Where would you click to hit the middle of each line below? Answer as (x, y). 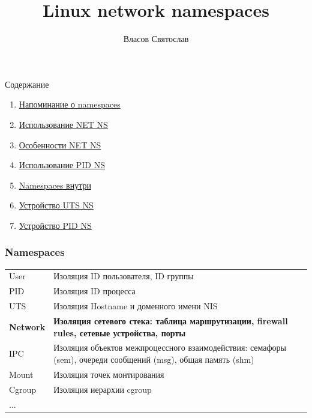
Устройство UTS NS (56, 205)
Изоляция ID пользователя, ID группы (124, 276)
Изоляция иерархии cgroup (103, 389)
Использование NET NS (63, 124)
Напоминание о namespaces (70, 104)
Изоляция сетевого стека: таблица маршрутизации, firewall (171, 320)
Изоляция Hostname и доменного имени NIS (136, 306)
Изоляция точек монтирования (109, 374)
